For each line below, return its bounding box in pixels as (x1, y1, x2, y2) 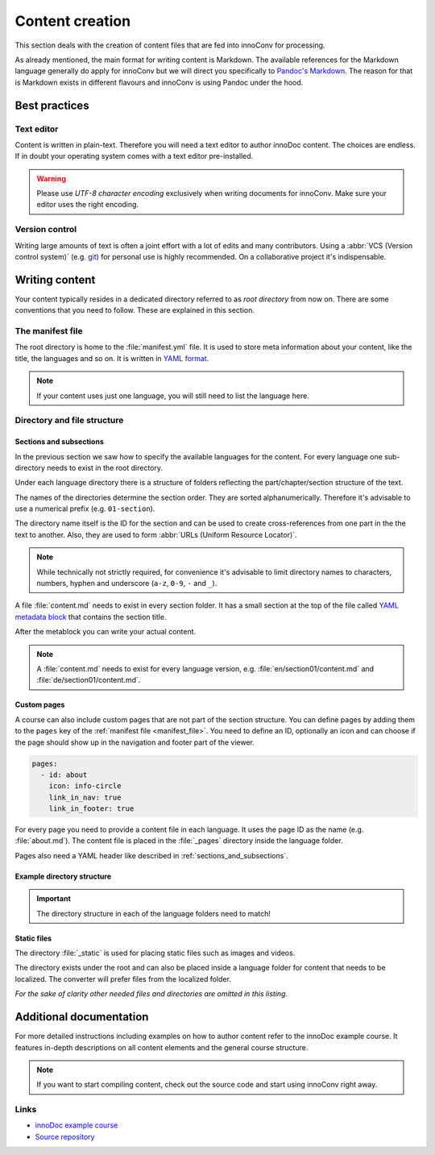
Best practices (14, 98, 89, 112)
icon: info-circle (48, 782, 122, 791)
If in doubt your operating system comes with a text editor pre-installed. (14, 152, 254, 161)
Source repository (35, 1132, 95, 1141)
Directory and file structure (14, 415, 124, 426)
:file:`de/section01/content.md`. (36, 675, 141, 685)
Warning (36, 173, 66, 183)
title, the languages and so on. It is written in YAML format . (14, 353, 209, 363)
